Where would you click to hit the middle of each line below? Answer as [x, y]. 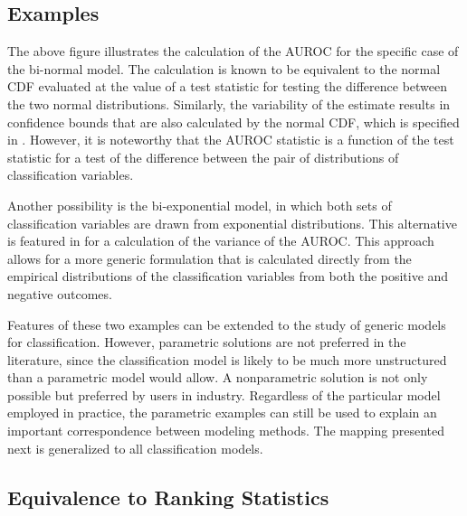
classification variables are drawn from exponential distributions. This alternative [232, 223]
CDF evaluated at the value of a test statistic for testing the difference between [228, 86]
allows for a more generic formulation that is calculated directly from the [210, 258]
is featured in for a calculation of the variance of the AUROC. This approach [221, 241]
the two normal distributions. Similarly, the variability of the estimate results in [229, 103]
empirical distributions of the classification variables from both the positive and [228, 276]
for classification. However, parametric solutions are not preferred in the [207, 342]
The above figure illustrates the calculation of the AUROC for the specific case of [233, 51]
